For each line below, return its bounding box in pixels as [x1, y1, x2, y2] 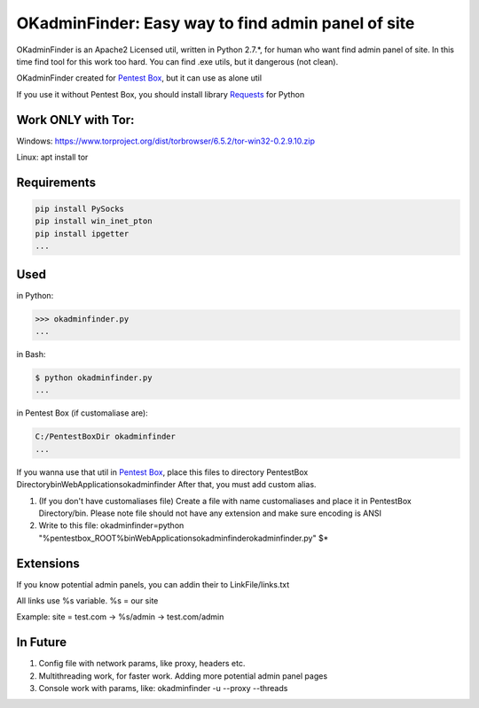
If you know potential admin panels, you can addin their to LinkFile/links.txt [16, 579, 290, 589]
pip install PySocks [35, 204, 124, 214]
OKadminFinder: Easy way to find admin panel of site [16, 13, 415, 33]
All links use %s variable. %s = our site [16, 595, 159, 606]
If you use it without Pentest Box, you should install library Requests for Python [16, 89, 305, 99]
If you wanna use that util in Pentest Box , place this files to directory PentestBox [16, 466, 309, 478]
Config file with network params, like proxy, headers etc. [38, 658, 246, 669]
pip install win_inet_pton [35, 216, 153, 226]
